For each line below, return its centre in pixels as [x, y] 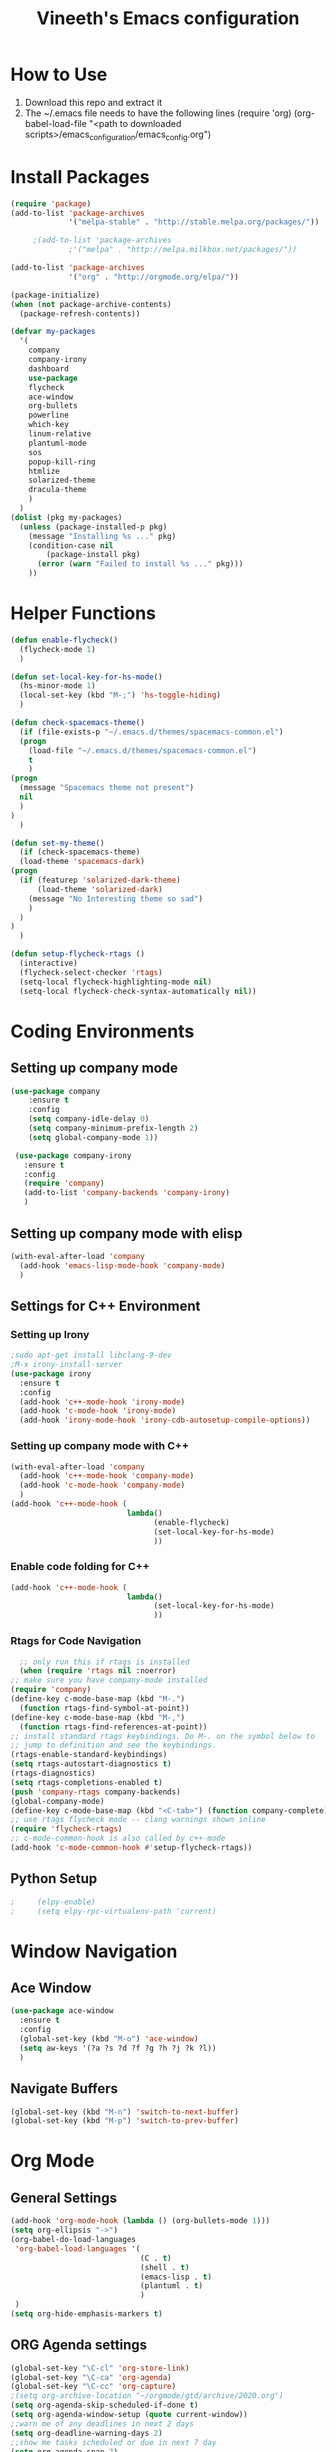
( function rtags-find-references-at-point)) [113, 1727]
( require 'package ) [51, 203]
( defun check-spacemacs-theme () [77, 723]
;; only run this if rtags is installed [104, 1662]
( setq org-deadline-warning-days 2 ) [86, 2433]
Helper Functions [83, 613]
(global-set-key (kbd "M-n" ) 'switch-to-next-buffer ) [125, 2112]
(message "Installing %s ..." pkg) [102, 536]
